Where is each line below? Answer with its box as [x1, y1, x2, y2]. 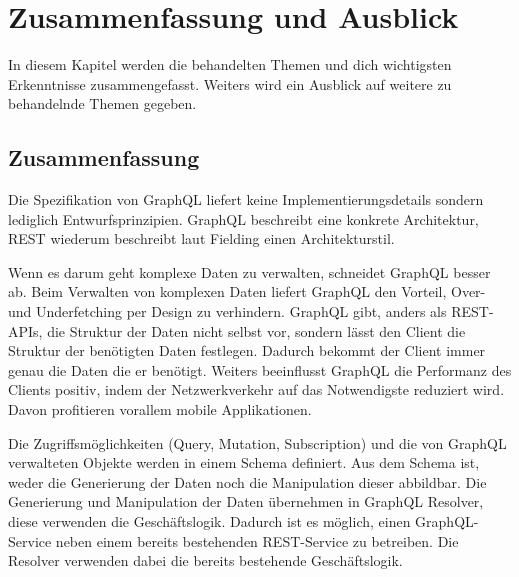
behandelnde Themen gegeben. [8, 93, 197, 114]
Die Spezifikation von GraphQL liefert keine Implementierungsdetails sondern [8, 189, 484, 210]
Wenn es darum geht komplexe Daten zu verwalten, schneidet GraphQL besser [8, 261, 491, 282]
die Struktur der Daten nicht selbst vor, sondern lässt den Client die [47, 320, 466, 341]
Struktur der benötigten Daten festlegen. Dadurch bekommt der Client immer [8, 340, 486, 361]
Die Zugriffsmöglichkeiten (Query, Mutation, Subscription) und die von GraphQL [8, 432, 507, 453]
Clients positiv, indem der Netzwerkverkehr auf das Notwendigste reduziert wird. [8, 379, 505, 400]
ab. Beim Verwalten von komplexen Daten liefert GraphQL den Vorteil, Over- [8, 281, 486, 302]
